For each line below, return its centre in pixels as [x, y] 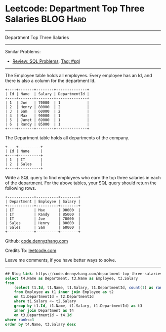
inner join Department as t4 [44, 310]
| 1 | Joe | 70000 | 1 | [47, 103]
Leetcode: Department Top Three [75, 9]
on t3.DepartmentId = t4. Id [43, 315]
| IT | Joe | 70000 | [43, 219]
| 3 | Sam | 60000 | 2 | [47, 111]
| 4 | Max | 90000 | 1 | [47, 116]
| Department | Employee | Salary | [43, 201]
